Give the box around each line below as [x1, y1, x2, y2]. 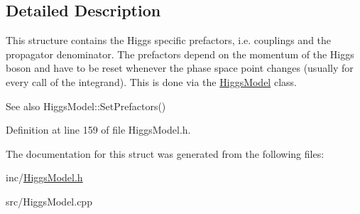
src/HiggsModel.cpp [6, 193, 92, 208]
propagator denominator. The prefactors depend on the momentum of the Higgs [6, 46, 354, 61]
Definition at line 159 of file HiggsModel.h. [6, 122, 191, 137]
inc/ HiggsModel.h [6, 170, 83, 185]
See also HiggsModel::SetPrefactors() [6, 98, 166, 113]
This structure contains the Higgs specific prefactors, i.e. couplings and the [6, 33, 332, 48]
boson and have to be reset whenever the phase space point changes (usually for [6, 60, 354, 75]
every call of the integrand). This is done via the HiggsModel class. [6, 74, 297, 89]
